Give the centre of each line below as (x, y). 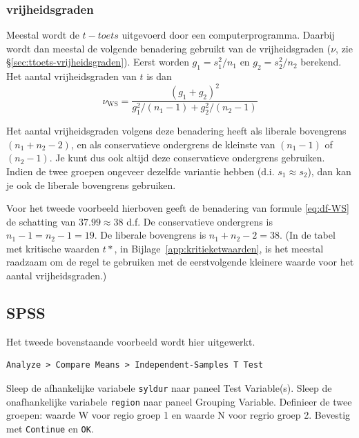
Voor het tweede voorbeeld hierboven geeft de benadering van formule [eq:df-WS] (178, 208)
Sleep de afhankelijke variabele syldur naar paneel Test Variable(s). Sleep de (169, 388)
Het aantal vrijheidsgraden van (71, 76)
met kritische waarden (53, 248)
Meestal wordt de (43, 35)
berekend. (321, 62)
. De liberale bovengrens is (150, 235)
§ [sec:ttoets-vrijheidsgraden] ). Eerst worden (98, 62)
